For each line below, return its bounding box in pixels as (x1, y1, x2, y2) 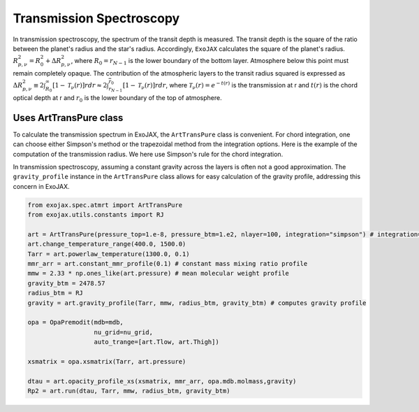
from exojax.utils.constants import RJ (27, 211, 164, 219)
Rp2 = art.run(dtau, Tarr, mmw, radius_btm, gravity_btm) (27, 387, 230, 395)
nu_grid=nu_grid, (94, 328, 154, 336)
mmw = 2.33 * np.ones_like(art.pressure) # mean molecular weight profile (27, 269, 290, 278)
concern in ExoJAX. (13, 182, 70, 190)
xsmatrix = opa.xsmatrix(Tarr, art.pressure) (27, 357, 186, 365)
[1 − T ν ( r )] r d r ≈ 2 (52, 81, 108, 91)
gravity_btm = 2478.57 (27, 279, 105, 287)
